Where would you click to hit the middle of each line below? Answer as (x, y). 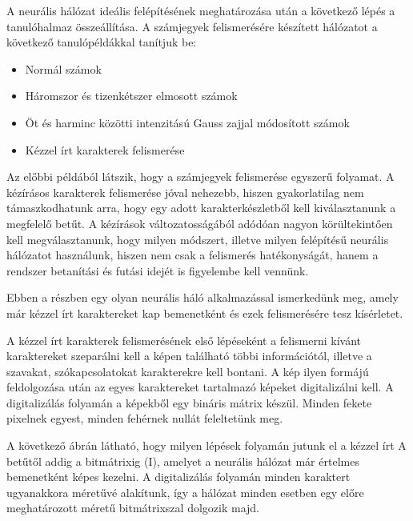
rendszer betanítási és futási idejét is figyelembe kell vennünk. (158, 270)
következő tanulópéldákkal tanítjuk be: (102, 42)
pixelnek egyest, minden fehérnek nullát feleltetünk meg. (145, 418)
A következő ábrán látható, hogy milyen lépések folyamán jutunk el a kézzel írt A (206, 445)
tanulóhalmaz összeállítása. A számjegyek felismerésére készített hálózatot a (192, 26)
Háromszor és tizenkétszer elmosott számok (131, 96)
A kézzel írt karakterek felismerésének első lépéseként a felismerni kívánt (184, 340)
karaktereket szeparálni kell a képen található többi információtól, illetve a (189, 356)
